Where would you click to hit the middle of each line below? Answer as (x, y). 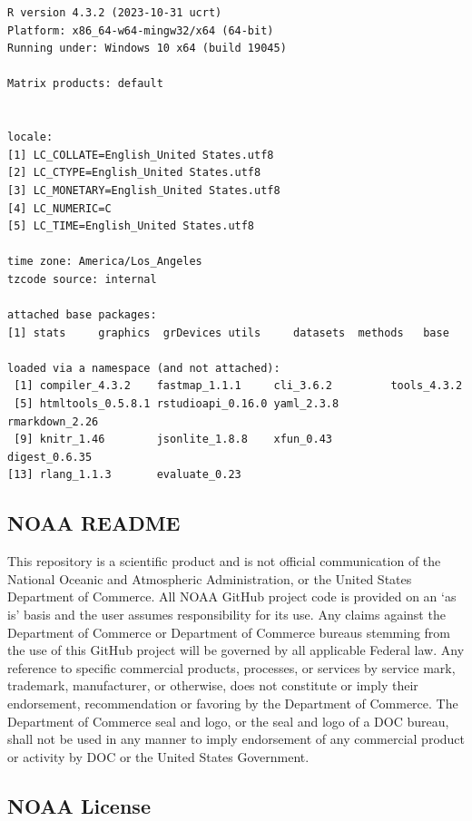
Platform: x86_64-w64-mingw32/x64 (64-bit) (141, 30)
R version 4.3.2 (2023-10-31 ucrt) (115, 13)
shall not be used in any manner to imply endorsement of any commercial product (236, 739)
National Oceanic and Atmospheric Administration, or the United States (210, 578)
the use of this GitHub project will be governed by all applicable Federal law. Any (236, 650)
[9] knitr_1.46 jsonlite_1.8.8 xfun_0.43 (173, 440)
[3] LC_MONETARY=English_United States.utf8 (144, 190)
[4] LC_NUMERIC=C (59, 208)
